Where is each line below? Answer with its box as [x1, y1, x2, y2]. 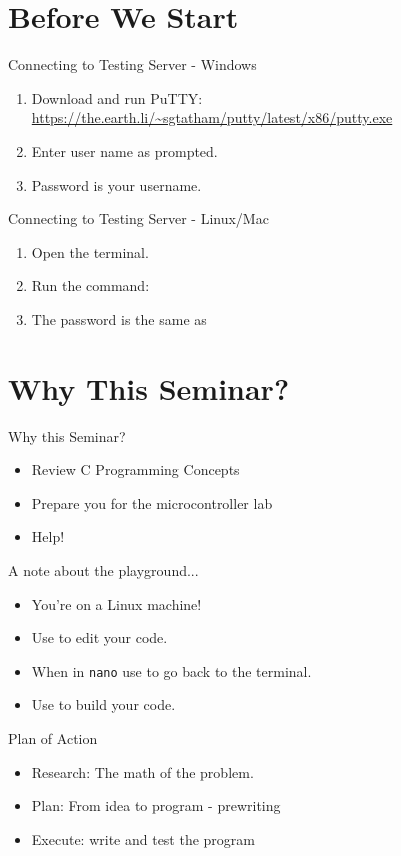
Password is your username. [31, 174, 202, 195]
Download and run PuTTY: [31, 87, 203, 108]
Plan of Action [8, 728, 98, 748]
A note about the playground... [8, 559, 199, 580]
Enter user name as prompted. [31, 140, 218, 161]
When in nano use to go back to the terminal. [31, 660, 312, 681]
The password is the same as [31, 308, 207, 329]
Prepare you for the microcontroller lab [31, 492, 273, 513]
